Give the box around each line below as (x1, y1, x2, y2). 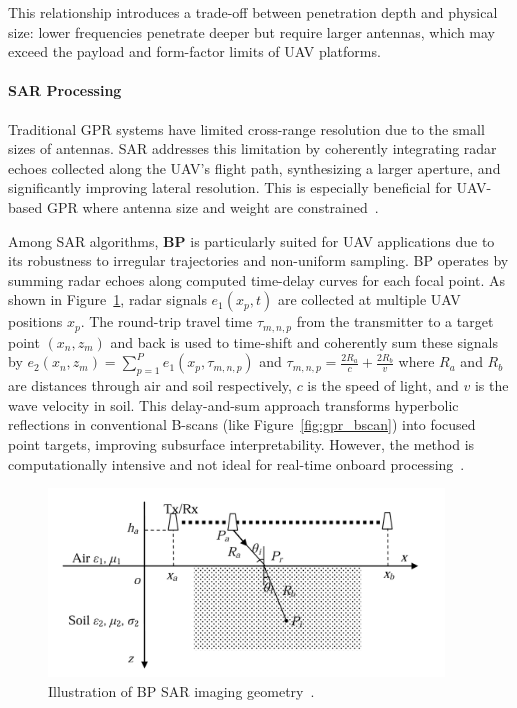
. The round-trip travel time (80, 311, 253, 332)
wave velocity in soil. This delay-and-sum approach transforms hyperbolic (8, 394, 459, 415)
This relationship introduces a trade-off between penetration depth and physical (8, 2, 498, 22)
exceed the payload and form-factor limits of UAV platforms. (8, 41, 381, 62)
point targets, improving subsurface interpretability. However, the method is (8, 433, 475, 454)
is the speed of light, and (307, 375, 459, 396)
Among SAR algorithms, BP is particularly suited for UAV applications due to (8, 230, 495, 251)
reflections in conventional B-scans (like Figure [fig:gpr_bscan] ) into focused (8, 414, 476, 435)
